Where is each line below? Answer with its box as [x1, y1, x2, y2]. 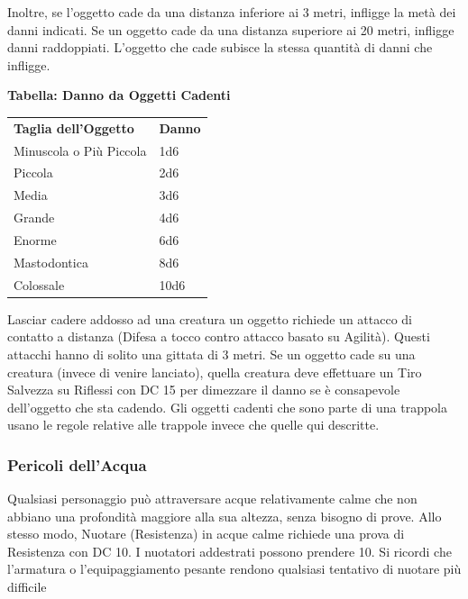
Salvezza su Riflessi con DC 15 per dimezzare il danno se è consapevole [7, 380, 400, 399]
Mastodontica [14, 252, 88, 271]
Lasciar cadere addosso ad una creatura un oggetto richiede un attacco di [7, 309, 412, 328]
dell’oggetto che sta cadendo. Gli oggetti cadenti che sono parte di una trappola [7, 397, 447, 416]
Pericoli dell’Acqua [7, 453, 147, 476]
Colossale [14, 275, 65, 294]
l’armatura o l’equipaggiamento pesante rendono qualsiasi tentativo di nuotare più [7, 559, 462, 578]
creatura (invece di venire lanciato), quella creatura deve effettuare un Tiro [7, 362, 422, 381]
